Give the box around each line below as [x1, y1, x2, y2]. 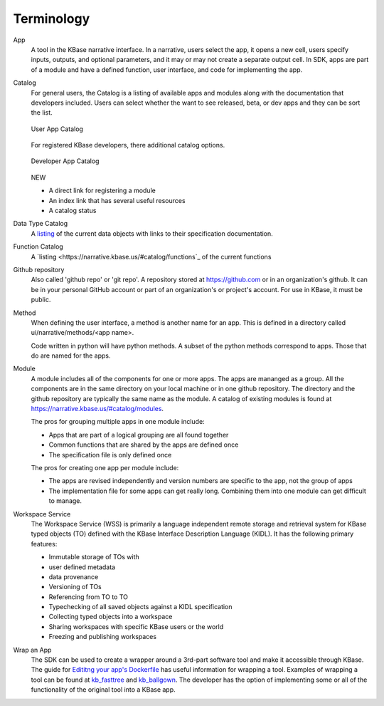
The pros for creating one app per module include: [31, 464, 179, 472]
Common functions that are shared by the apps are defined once [48, 440, 239, 449]
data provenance [48, 572, 99, 581]
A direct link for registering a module [48, 186, 156, 195]
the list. [31, 108, 53, 117]
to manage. [48, 497, 82, 505]
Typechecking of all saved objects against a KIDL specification [48, 603, 233, 611]
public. [31, 296, 51, 304]
